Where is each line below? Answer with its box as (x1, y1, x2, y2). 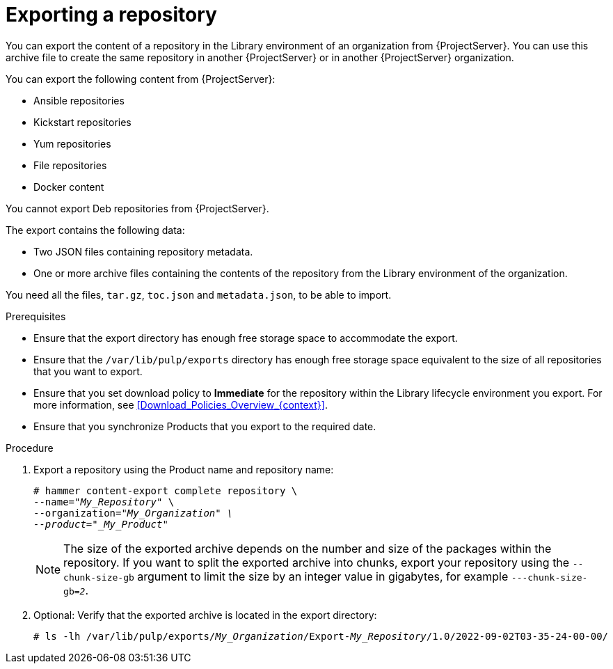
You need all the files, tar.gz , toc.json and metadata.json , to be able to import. (6, 288, 392, 301)
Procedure (6, 441, 54, 454)
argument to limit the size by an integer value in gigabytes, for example (137, 569, 509, 583)
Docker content (33, 180, 104, 193)
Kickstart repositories (33, 116, 132, 128)
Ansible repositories (33, 94, 125, 107)
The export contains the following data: (6, 223, 185, 236)
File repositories (33, 159, 107, 171)
